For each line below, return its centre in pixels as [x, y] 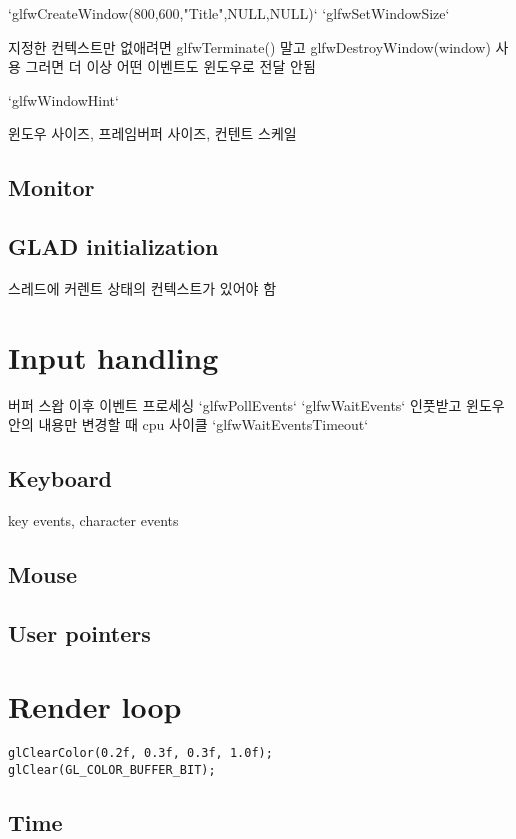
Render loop [95, 706]
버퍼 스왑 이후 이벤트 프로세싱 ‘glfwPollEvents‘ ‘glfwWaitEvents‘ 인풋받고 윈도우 [256, 404]
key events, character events [93, 520]
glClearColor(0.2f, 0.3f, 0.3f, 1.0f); [140, 753]
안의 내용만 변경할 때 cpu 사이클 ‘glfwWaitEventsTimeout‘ [188, 424]
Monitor [51, 187]
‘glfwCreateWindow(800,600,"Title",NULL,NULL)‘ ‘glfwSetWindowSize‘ [229, 13]
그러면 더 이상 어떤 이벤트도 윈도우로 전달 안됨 [170, 66]
